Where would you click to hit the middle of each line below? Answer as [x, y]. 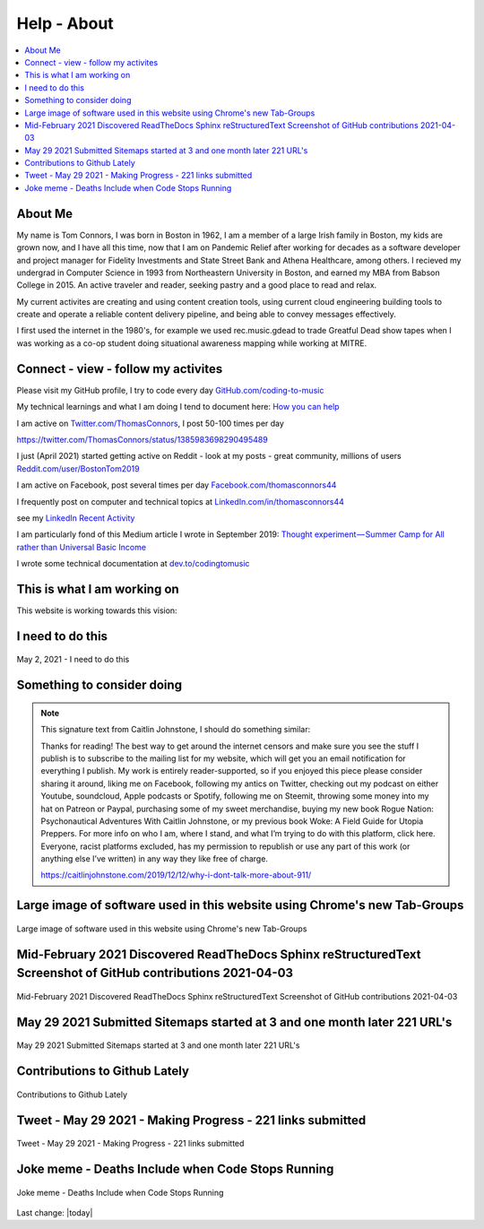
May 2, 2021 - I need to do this [73, 660]
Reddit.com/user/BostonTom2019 [78, 468]
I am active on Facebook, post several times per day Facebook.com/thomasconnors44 [177, 485]
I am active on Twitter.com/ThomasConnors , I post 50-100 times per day [150, 423]
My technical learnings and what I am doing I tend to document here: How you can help [178, 407]
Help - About [65, 23]
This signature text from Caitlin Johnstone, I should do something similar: [176, 730]
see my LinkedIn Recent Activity [76, 518]
